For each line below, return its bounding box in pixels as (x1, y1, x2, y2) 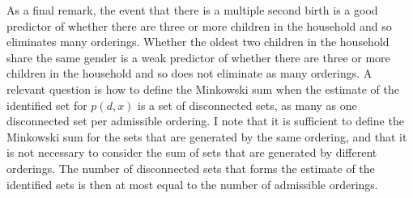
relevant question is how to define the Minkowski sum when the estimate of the (6, 80, 399, 97)
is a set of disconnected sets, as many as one (138, 96, 357, 113)
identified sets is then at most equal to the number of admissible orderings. (6, 175, 378, 192)
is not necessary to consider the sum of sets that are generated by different (6, 144, 377, 161)
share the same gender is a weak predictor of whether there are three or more (6, 48, 390, 65)
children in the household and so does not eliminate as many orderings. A (6, 65, 373, 82)
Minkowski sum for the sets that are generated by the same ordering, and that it (6, 128, 407, 145)
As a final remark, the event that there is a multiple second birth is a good (6, 2, 378, 18)
